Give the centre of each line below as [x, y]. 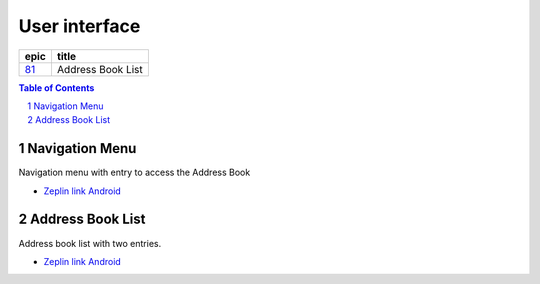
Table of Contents [56, 87]
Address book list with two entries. [90, 243]
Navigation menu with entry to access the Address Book [134, 172]
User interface [79, 26]
